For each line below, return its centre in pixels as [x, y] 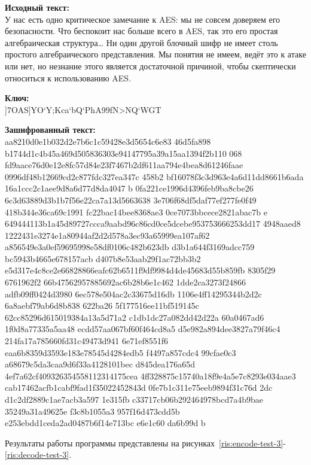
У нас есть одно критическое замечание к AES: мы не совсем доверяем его [143, 19]
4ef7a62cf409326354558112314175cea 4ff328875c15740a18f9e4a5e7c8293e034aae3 [150, 376]
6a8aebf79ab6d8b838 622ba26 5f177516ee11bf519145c [102, 306]
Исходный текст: [37, 7]
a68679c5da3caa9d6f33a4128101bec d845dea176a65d [100, 364]
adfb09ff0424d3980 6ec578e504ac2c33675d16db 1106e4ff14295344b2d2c [133, 294]
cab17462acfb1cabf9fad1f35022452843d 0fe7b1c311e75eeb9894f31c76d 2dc [139, 387]
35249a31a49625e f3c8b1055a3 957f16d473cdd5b [92, 411]
